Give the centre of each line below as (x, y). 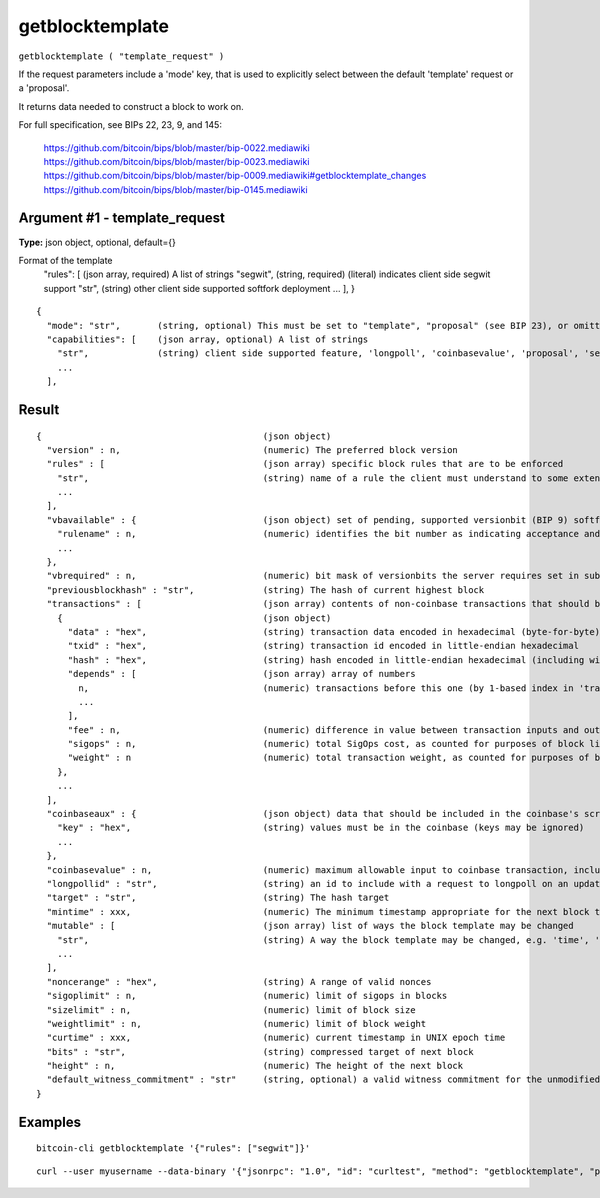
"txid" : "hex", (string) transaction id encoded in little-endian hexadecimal (323, 646)
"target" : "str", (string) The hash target (218, 898)
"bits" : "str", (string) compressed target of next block (260, 1051)
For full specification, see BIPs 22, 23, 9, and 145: (120, 125)
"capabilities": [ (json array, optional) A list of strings (207, 339)
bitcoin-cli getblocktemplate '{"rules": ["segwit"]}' (173, 1148)
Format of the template (66, 260)
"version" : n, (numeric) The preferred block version (252, 449)
